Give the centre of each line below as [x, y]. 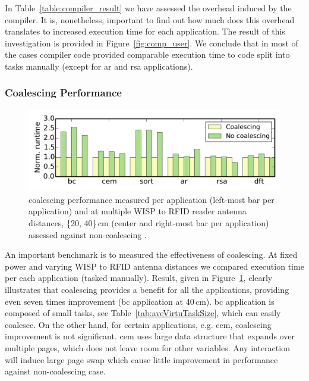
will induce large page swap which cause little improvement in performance [141, 359]
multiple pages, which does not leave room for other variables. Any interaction [147, 347]
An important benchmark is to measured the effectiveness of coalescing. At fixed [151, 254]
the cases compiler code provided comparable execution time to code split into [147, 54]
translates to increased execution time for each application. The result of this [145, 31]
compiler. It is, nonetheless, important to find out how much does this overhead [150, 19]
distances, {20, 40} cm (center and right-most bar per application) [149, 223]
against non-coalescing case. [55, 371]
